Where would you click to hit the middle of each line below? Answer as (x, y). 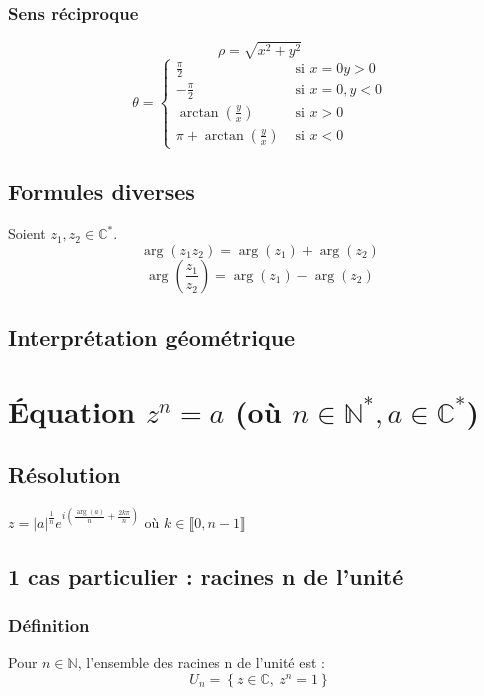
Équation (72, 410)
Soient (27, 233)
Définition (49, 625)
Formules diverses (101, 191)
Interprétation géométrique (152, 337)
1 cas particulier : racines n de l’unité (206, 575)
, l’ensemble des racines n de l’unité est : (201, 662)
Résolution (64, 474)
